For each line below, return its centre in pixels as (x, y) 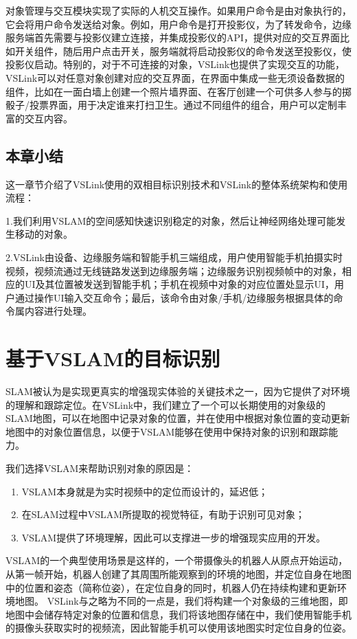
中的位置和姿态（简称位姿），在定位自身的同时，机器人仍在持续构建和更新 (171, 587)
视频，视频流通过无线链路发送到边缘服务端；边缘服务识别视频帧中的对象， (174, 270)
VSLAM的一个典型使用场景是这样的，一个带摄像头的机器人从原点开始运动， (177, 560)
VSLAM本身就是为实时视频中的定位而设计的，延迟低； (145, 491)
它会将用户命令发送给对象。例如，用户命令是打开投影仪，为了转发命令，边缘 (178, 24)
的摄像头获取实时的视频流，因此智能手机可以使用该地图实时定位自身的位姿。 (178, 628)
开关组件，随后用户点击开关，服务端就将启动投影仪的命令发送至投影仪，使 (183, 51)
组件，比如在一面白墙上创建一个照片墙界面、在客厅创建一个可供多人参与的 (174, 91)
